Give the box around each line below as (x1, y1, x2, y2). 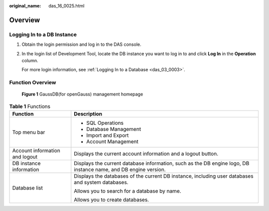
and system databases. (74, 179, 129, 186)
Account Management (86, 138, 139, 145)
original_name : (9, 3, 41, 8)
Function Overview (9, 79, 57, 86)
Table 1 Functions (9, 103, 51, 109)
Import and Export (86, 132, 129, 139)
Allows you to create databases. (74, 197, 149, 204)
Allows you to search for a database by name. (74, 188, 181, 195)
